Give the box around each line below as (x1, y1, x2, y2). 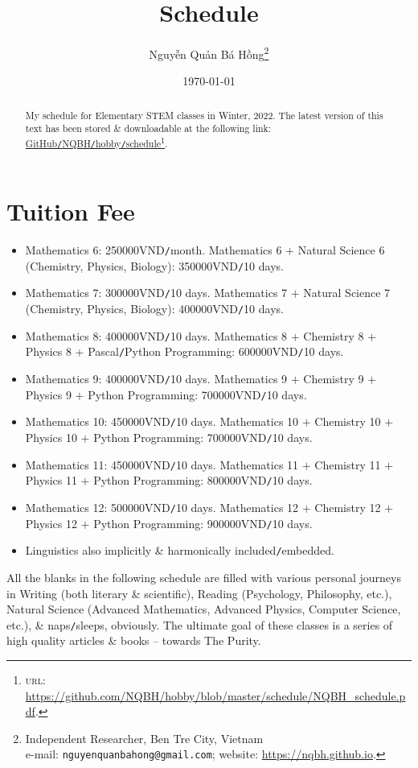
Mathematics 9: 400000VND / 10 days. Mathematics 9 (25, 370, 288, 387)
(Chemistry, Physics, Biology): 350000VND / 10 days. (25, 257, 284, 274)
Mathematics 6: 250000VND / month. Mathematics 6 (25, 242, 282, 258)
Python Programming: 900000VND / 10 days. (93, 514, 313, 531)
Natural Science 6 (297, 242, 385, 258)
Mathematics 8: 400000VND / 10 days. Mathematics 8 (25, 327, 288, 344)
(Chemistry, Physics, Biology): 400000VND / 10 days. (25, 300, 284, 317)
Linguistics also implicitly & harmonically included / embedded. (25, 542, 334, 559)
